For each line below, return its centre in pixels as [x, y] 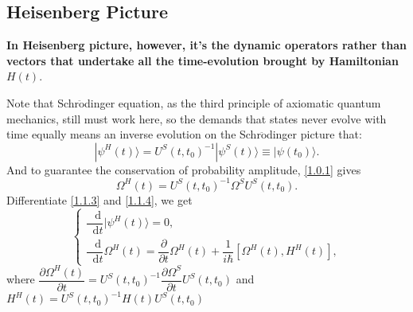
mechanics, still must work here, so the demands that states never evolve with [197, 118]
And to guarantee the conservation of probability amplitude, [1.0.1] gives [184, 169]
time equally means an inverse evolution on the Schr [134, 134]
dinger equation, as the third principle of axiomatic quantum [233, 102]
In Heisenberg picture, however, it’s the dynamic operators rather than [206, 45]
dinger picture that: [314, 134]
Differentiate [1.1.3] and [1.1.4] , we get [99, 199]
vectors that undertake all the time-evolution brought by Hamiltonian [203, 60]
